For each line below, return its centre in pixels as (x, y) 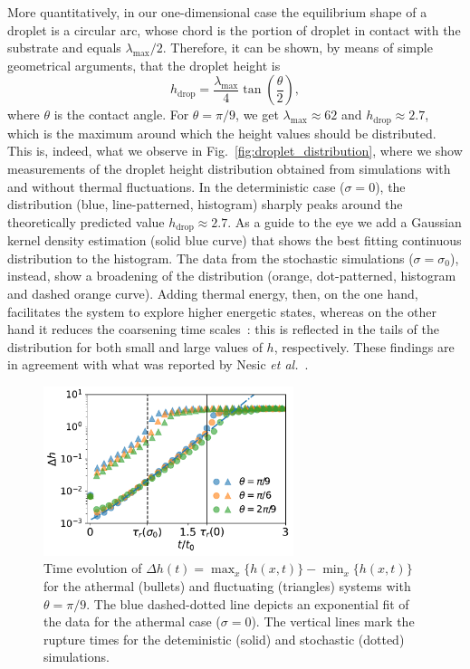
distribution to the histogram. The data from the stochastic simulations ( (211, 258)
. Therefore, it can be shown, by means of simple (297, 48)
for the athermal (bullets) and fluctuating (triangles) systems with (227, 585)
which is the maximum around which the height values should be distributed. (222, 133)
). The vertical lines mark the (333, 621)
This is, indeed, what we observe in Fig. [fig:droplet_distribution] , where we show (235, 151)
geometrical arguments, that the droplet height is (144, 65)
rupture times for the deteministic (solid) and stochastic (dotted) (224, 639)
